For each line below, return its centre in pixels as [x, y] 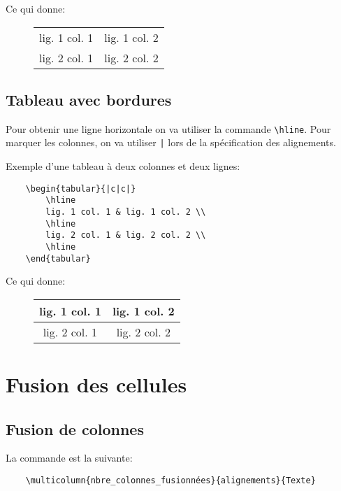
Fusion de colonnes [75, 428]
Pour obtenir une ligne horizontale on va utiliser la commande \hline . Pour [168, 128]
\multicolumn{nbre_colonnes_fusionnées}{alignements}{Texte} [170, 481]
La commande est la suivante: [69, 458]
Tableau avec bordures [89, 99]
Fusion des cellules [96, 384]
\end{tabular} [58, 258]
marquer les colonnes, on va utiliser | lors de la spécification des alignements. [171, 142]
